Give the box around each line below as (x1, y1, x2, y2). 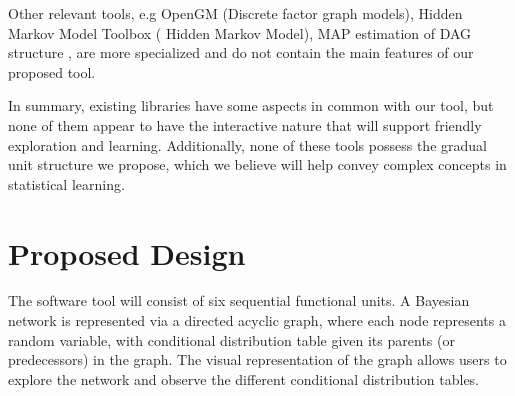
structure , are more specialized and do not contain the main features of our (8, 42, 474, 63)
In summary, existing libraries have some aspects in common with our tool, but (8, 95, 494, 116)
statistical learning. (8, 173, 125, 194)
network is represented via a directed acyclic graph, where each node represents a (8, 310, 506, 331)
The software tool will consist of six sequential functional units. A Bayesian (8, 290, 470, 311)
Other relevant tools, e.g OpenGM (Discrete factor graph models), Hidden (8, 3, 463, 23)
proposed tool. (8, 61, 96, 82)
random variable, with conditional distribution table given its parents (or (8, 329, 455, 350)
